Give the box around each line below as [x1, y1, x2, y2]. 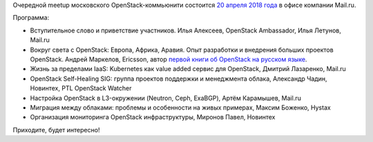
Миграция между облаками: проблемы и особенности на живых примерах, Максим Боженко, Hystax [30, 103, 331, 112]
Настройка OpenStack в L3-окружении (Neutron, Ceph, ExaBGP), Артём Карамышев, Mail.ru [30, 94, 302, 102]
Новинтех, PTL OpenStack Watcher [30, 84, 132, 92]
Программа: [12, 14, 50, 22]
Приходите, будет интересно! [12, 125, 100, 134]
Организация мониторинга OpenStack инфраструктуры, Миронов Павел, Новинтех [30, 113, 276, 121]
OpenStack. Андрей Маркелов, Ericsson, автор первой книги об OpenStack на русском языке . [30, 55, 307, 63]
